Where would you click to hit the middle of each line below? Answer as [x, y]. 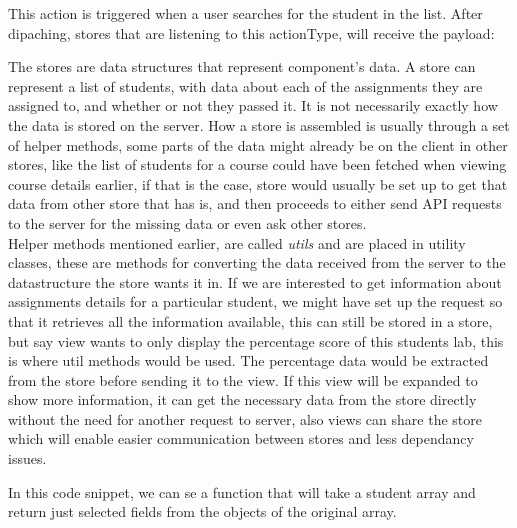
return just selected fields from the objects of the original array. [202, 511]
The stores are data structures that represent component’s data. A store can [242, 66]
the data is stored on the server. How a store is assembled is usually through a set [259, 124]
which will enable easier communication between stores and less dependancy [241, 438]
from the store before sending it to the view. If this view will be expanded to [243, 379]
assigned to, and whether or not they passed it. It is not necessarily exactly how [253, 105]
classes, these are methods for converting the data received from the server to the [257, 262]
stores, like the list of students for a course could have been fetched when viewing [257, 164]
